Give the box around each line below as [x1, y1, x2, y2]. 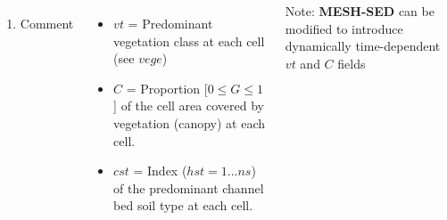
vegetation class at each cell [113, 31, 265, 50]
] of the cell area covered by [113, 96, 264, 115]
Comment [20, 14, 74, 32]
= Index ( [133, 161, 187, 180]
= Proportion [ [126, 78, 208, 97]
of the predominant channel [113, 178, 264, 197]
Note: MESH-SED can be [285, 2, 435, 20]
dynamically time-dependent [285, 37, 441, 55]
